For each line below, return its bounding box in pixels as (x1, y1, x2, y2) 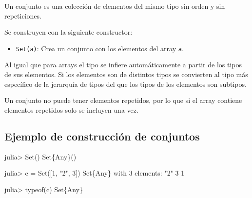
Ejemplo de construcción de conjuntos (4, 128, 200, 143)
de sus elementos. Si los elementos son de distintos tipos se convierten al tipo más (4, 69, 248, 79)
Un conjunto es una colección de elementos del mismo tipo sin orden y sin (4, 1, 225, 11)
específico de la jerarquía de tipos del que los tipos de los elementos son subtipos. (4, 79, 247, 89)
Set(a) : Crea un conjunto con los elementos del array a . (16, 43, 184, 53)
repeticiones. (4, 10, 41, 20)
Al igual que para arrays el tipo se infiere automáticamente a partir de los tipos (4, 59, 242, 70)
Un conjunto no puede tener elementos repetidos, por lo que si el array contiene (4, 95, 242, 105)
